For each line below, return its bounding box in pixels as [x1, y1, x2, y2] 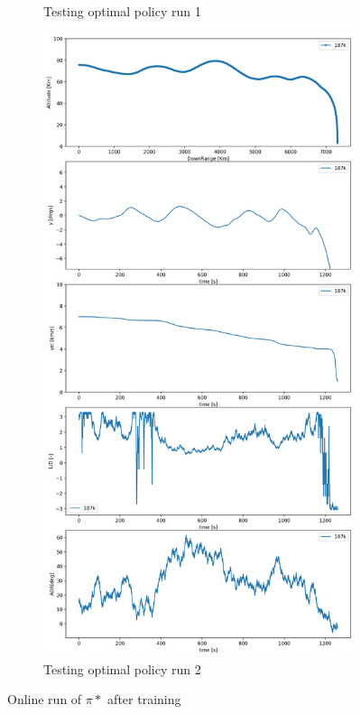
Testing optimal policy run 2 [43, 659, 201, 678]
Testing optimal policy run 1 [43, 2, 201, 20]
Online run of [7, 690, 82, 709]
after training [107, 690, 181, 709]
